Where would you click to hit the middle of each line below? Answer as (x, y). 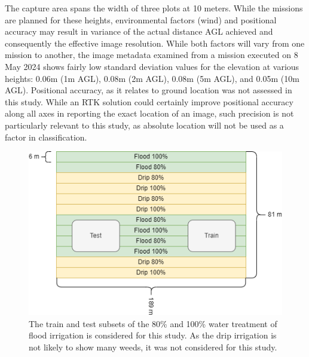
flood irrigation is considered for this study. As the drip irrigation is (153, 335)
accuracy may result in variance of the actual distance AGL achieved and (139, 31)
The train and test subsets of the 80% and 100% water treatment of (153, 323)
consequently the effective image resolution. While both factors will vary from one (155, 43)
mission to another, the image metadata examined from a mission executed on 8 (152, 55)
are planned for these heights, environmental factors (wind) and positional (141, 19)
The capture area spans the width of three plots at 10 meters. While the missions (154, 8)
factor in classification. (46, 137)
